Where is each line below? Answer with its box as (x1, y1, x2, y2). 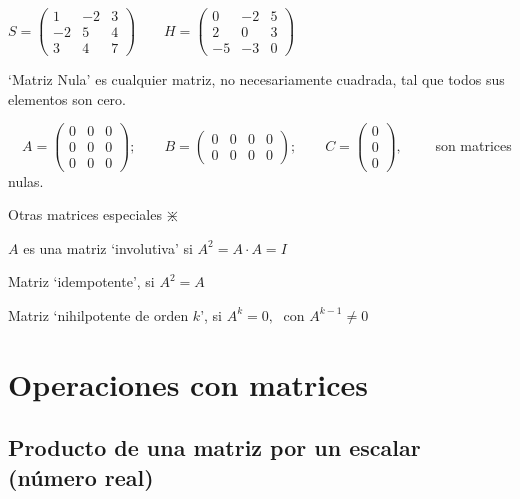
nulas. (8, 170, 44, 191)
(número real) (8, 461, 154, 492)
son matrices (435, 134, 512, 155)
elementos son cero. (8, 88, 126, 109)
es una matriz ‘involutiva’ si (23, 237, 193, 258)
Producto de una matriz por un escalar (8, 432, 421, 463)
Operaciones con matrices (8, 363, 369, 404)
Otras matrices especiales (8, 204, 162, 225)
